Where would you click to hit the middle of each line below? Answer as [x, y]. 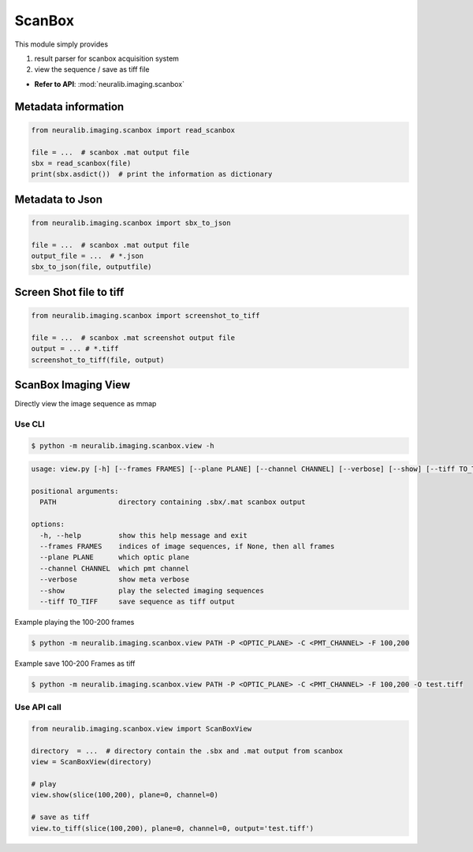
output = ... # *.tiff [75, 349]
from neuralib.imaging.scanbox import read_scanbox [133, 130]
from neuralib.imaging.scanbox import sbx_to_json [131, 222]
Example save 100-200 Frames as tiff [75, 663]
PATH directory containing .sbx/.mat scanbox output [173, 502]
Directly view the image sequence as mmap [86, 404]
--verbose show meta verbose [114, 579]
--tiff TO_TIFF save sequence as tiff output [138, 601]
